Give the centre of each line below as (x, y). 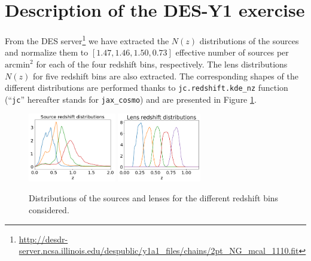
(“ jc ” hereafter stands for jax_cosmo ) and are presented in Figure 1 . (131, 99)
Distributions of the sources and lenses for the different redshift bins (154, 198)
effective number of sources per (232, 52)
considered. (49, 210)
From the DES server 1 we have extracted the (87, 40)
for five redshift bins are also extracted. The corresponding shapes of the (165, 76)
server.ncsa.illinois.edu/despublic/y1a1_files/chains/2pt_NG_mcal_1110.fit (159, 251)
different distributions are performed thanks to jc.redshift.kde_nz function (147, 87)
